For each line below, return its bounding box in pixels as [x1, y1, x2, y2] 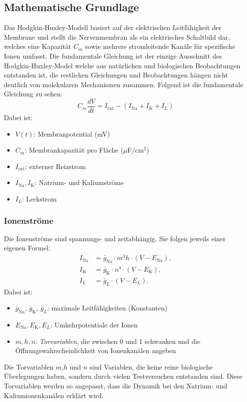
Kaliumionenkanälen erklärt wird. [4, 390, 104, 400]
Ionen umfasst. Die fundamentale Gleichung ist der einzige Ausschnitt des [4, 50, 222, 61]
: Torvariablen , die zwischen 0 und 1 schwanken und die [35, 336, 201, 346]
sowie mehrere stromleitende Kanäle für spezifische [85, 41, 235, 51]
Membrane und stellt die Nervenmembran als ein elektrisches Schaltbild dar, [4, 31, 230, 42]
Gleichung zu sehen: [4, 89, 63, 99]
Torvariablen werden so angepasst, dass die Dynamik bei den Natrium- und [4, 380, 227, 390]
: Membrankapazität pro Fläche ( [25, 145, 123, 155]
